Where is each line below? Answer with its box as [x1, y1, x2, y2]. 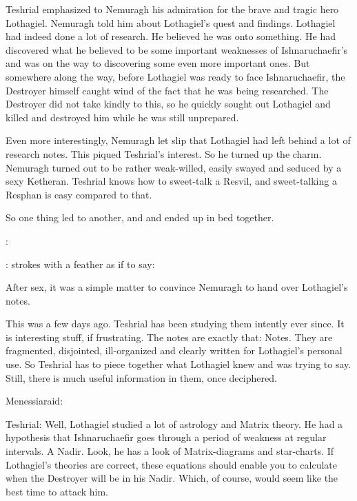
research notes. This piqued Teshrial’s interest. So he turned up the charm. [6, 146, 322, 161]
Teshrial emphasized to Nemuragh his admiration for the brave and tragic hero [6, 2, 339, 16]
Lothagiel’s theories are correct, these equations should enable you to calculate [6, 457, 337, 471]
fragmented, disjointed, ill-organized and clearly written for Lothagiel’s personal [6, 343, 343, 358]
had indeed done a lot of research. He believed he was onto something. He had [6, 29, 336, 43]
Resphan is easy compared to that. [6, 187, 152, 201]
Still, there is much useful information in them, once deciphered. [6, 370, 277, 385]
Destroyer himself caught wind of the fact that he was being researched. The [6, 83, 329, 97]
